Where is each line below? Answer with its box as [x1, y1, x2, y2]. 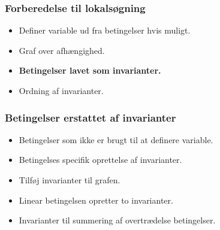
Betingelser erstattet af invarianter [5, 110, 176, 125]
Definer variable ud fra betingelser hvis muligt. [19, 24, 191, 37]
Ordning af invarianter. [19, 84, 104, 96]
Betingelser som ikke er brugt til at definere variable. [19, 133, 213, 146]
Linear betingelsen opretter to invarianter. [19, 193, 173, 206]
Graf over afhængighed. [19, 44, 105, 56]
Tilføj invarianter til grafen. [19, 174, 120, 186]
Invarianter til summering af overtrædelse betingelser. [19, 214, 216, 226]
